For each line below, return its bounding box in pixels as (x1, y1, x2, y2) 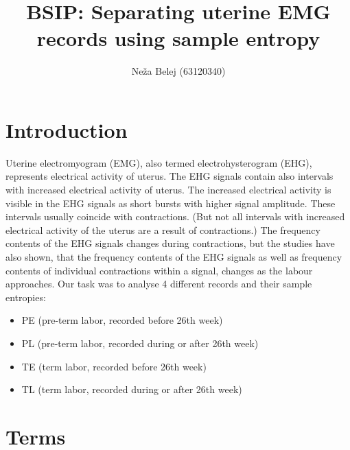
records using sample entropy (36, 24, 320, 52)
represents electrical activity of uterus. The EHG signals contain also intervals (5, 169, 334, 183)
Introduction (5, 115, 128, 143)
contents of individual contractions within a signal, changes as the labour (5, 263, 313, 277)
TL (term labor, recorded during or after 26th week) (21, 382, 242, 396)
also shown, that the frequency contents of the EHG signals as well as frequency (5, 250, 342, 263)
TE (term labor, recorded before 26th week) (21, 359, 207, 373)
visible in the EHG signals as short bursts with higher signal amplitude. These (5, 196, 336, 210)
